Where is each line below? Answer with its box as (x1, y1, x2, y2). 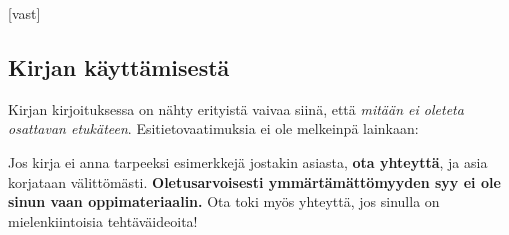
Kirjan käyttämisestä (8, 51, 230, 82)
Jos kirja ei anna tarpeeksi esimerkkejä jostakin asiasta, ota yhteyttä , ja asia (8, 151, 488, 172)
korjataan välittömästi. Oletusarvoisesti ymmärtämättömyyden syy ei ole (8, 171, 501, 192)
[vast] (8, 3, 41, 23)
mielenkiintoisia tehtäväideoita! (8, 210, 198, 231)
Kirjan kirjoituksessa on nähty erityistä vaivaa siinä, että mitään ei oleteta (8, 98, 464, 119)
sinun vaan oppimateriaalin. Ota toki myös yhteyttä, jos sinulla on (8, 191, 440, 212)
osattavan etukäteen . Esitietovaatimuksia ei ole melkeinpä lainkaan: (8, 118, 419, 139)
